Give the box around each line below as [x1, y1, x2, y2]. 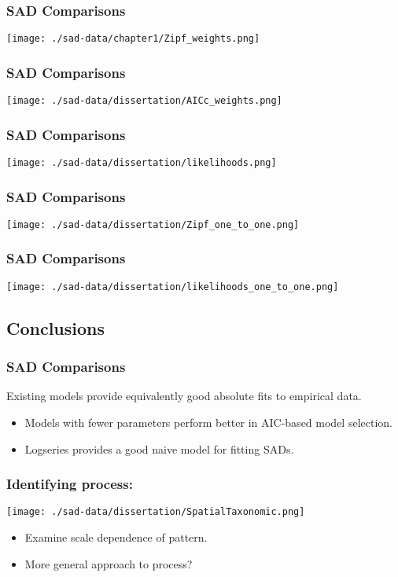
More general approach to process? [24, 555, 193, 571]
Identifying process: [6, 474, 133, 494]
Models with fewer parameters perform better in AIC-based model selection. [24, 413, 392, 430]
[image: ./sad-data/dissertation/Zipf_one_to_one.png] [6, 219, 300, 230]
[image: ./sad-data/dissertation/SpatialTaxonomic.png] [6, 506, 305, 518]
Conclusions [6, 315, 105, 340]
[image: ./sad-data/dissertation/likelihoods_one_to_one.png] [6, 281, 339, 292]
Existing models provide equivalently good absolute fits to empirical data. [6, 388, 362, 404]
